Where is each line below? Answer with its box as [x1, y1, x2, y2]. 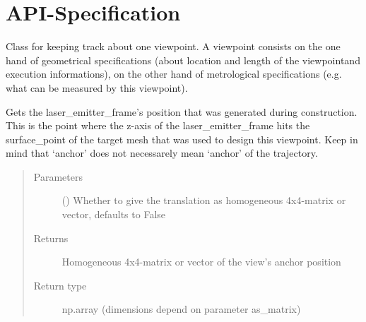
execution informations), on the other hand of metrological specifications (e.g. [6, 66, 342, 81]
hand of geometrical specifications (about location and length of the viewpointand [6, 52, 360, 67]
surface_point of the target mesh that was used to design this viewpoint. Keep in [6, 131, 358, 146]
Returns [33, 230, 69, 245]
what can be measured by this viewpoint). [6, 80, 188, 95]
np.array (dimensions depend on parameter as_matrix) [61, 302, 301, 316]
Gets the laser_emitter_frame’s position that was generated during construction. [6, 104, 358, 119]
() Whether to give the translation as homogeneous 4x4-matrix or [61, 193, 346, 208]
